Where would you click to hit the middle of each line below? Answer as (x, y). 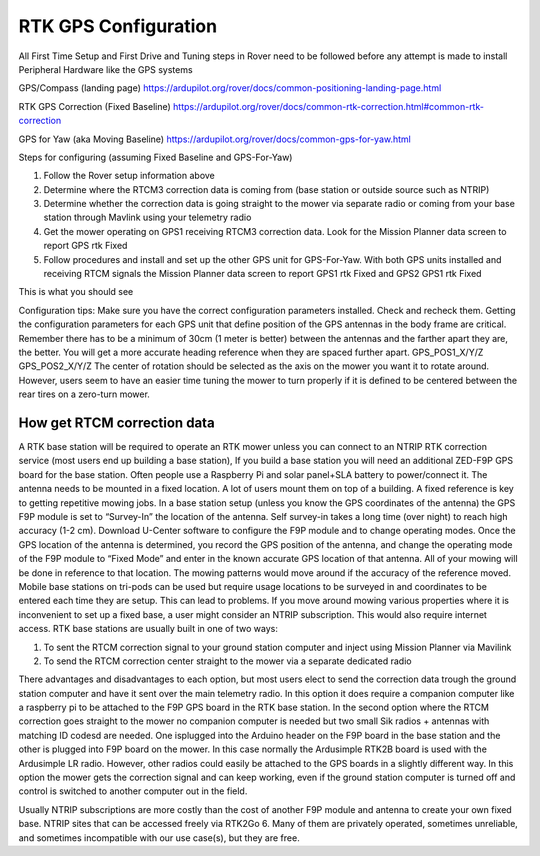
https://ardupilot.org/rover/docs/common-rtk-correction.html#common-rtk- (329, 106)
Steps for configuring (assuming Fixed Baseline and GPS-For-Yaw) (155, 157)
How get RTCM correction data (116, 422)
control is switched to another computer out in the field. (133, 791)
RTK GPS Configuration (118, 26)
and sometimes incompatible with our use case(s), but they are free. (159, 837)
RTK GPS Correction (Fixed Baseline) (95, 106)
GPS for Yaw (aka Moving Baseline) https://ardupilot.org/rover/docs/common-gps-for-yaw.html (215, 139)
